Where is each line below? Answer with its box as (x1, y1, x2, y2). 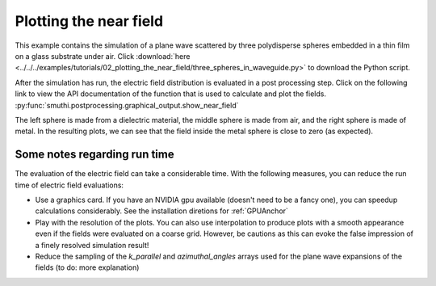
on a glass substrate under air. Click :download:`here (15, 51, 191, 61)
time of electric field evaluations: (15, 180, 124, 190)
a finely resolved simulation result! (35, 240, 149, 250)
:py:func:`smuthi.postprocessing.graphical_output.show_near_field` (15, 100, 239, 110)
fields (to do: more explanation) (35, 263, 140, 272)
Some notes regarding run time (15, 148, 174, 162)
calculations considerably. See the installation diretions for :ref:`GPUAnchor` (35, 206, 288, 216)
